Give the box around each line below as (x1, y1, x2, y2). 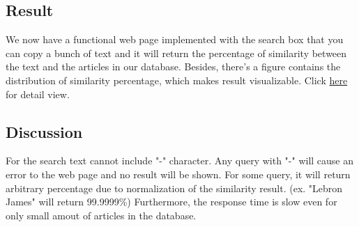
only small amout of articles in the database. (6, 208, 197, 222)
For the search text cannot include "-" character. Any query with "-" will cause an (6, 153, 354, 168)
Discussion (6, 120, 83, 142)
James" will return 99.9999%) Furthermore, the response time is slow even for (6, 194, 337, 209)
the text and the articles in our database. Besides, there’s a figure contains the (6, 59, 341, 74)
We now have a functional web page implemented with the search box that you (6, 32, 344, 47)
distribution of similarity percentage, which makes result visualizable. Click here (6, 72, 348, 87)
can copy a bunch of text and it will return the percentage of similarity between (6, 45, 347, 60)
